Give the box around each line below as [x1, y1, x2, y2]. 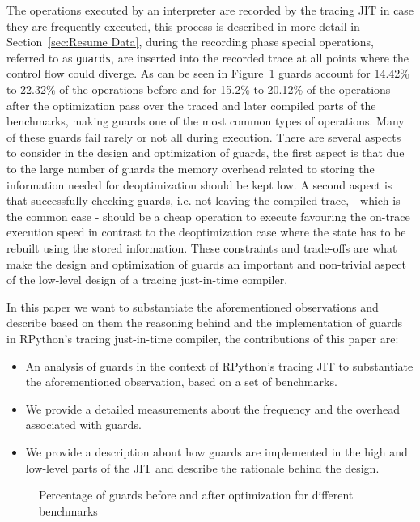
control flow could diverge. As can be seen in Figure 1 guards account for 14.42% [6, 65, 410, 82]
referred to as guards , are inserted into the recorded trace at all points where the [6, 49, 409, 66]
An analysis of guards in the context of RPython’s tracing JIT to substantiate [25, 357, 414, 374]
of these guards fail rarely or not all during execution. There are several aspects [6, 128, 401, 145]
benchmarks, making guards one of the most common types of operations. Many [6, 112, 405, 129]
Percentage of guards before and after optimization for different [39, 486, 354, 503]
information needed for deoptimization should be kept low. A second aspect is [6, 176, 392, 193]
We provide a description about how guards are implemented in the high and [25, 443, 408, 460]
